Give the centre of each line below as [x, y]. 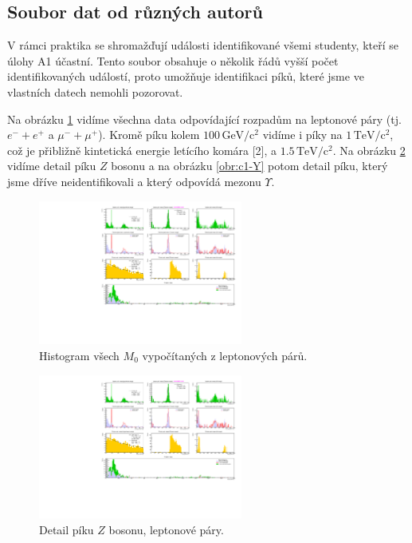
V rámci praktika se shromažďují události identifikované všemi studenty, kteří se [203, 45]
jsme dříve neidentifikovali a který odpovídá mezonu [134, 181]
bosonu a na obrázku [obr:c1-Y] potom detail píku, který [249, 166]
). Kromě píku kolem [149, 135]
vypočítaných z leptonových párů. [225, 355]
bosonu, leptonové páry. [166, 529]
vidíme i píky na [302, 135]
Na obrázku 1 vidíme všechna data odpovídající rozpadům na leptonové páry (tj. [204, 119]
